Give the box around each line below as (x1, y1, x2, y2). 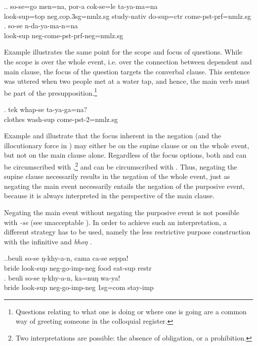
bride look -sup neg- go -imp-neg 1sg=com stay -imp (4, 282, 154, 292)
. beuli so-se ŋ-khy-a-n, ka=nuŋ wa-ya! (4, 272, 120, 283)
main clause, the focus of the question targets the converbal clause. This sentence (4, 66, 250, 76)
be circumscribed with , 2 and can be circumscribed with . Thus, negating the (4, 160, 237, 172)
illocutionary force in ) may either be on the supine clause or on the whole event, (4, 140, 250, 150)
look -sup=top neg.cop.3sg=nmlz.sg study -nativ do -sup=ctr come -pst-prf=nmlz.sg (4, 10, 251, 21)
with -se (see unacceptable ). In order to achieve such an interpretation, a (4, 217, 227, 227)
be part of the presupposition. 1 (4, 86, 97, 98)
